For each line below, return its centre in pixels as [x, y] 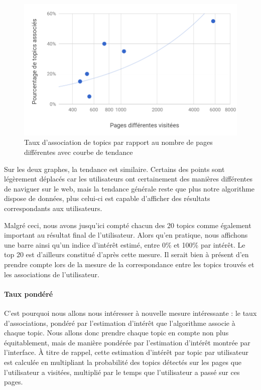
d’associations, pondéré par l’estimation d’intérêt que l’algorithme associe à [120, 323]
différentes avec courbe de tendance [79, 152]
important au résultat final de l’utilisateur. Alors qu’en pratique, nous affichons [126, 235]
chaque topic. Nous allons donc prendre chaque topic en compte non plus [116, 333]
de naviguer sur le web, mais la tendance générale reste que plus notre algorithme [129, 188]
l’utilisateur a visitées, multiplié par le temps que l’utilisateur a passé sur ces [122, 372]
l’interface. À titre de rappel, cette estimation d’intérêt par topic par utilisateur [126, 352]
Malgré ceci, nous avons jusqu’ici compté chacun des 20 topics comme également [128, 225]
